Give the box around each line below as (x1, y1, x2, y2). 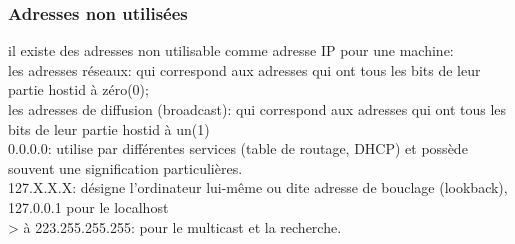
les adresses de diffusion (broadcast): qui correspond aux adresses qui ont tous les (8, 99, 507, 119)
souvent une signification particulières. (8, 157, 243, 178)
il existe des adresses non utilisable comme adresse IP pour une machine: (8, 40, 454, 61)
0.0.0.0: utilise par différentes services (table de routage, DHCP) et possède (8, 138, 468, 159)
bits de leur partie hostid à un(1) (8, 118, 210, 139)
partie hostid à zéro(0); (8, 79, 149, 100)
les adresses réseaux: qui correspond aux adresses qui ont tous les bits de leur (8, 59, 481, 80)
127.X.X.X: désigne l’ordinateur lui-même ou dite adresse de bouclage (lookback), (8, 177, 508, 198)
